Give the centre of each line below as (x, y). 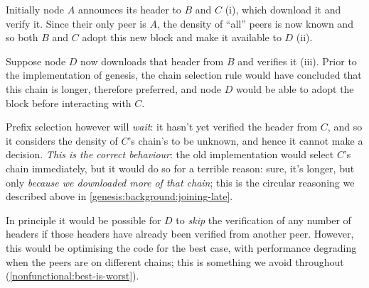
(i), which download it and (283, 9)
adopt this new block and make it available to (182, 37)
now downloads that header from (152, 61)
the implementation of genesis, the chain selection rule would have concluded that (184, 75)
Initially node (35, 9)
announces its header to (129, 9)
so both (22, 37)
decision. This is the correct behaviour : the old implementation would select (170, 154)
